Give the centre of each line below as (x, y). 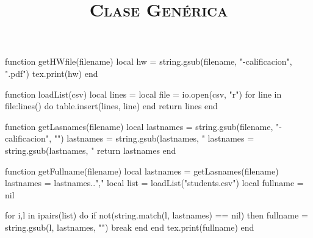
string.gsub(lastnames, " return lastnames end (91, 150)
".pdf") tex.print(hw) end (52, 73)
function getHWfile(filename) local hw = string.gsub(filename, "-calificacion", (149, 61)
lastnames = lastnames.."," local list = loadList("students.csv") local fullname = (154, 183)
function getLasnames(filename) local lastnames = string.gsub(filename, (139, 126)
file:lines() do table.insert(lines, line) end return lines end (111, 106)
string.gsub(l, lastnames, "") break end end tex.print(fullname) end (130, 227)
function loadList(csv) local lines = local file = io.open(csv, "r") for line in (143, 94)
